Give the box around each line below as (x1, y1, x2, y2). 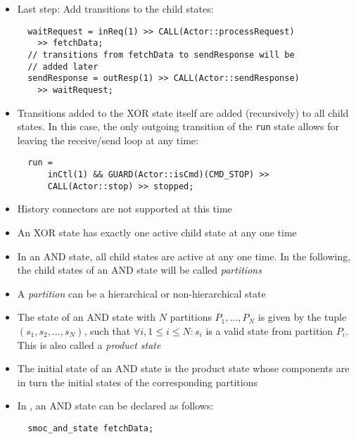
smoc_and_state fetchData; (27, 423, 154, 433)
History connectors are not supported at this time (17, 201, 232, 216)
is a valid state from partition (205, 323, 333, 338)
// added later (27, 61, 98, 72)
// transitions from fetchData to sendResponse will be (27, 49, 295, 60)
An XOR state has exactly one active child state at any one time (17, 224, 297, 239)
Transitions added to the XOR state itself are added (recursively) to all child (17, 105, 349, 120)
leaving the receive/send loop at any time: (17, 132, 198, 147)
